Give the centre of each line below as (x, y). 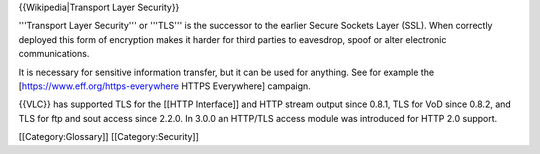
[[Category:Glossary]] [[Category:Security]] (109, 137)
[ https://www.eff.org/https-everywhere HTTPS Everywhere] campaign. (165, 86)
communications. (54, 54)
